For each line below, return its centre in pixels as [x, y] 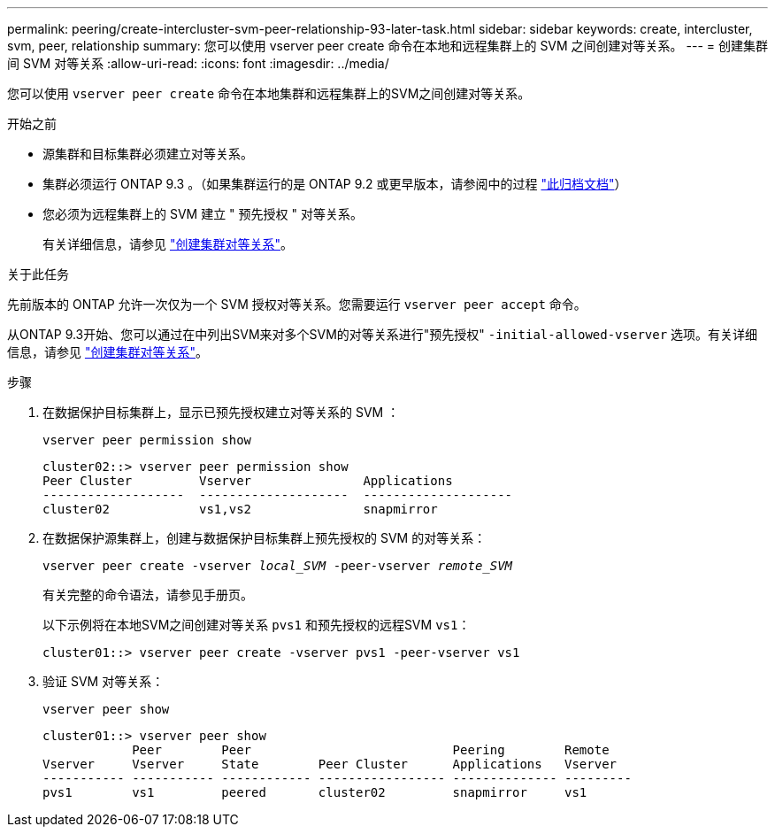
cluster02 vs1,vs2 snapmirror [240, 509]
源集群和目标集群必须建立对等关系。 [148, 154]
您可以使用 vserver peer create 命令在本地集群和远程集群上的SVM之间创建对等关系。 [269, 93]
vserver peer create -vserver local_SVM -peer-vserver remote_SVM [278, 566]
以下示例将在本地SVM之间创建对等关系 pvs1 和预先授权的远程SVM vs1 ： [257, 625]
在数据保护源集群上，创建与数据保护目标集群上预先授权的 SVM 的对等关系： [265, 538]
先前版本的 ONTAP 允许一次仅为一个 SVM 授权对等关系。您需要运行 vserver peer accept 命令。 [297, 304]
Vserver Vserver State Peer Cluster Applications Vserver [330, 764]
